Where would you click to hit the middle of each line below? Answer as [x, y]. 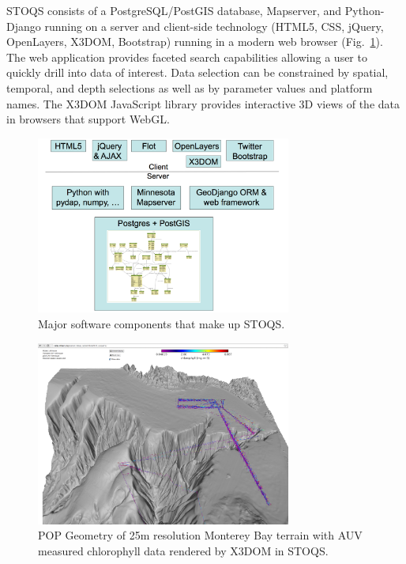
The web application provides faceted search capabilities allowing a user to [187, 57]
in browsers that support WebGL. [88, 119]
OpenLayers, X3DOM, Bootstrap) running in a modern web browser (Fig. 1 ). [195, 42]
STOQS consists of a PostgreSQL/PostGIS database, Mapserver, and [174, 10]
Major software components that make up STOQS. [162, 323]
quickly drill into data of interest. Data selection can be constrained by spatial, [197, 72]
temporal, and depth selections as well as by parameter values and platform [190, 87]
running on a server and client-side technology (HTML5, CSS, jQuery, [214, 26]
